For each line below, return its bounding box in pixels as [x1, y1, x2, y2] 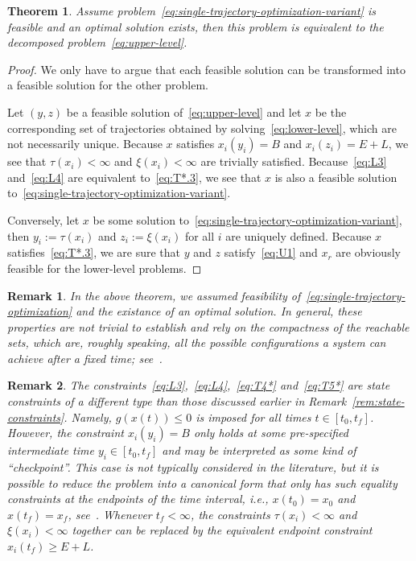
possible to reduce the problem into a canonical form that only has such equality [7, 474, 397, 491]
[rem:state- [352, 393, 405, 410]
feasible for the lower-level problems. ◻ [7, 259, 202, 276]
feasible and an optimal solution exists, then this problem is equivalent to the [7, 18, 384, 35]
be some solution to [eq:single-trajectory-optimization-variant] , [93, 211, 402, 228]
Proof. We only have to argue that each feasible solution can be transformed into [7, 60, 406, 77]
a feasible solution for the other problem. [7, 76, 208, 93]
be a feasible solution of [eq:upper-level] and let [66, 103, 302, 120]
